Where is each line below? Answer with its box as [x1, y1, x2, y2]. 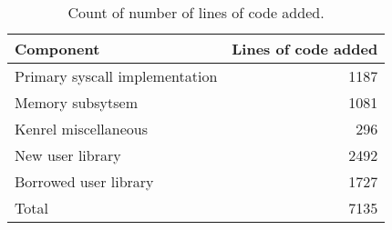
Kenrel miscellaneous [15, 118, 148, 139]
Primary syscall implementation [15, 65, 218, 86]
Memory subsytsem [15, 92, 138, 113]
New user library [15, 145, 121, 165]
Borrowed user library [15, 171, 154, 192]
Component [15, 38, 100, 59]
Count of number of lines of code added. [67, 2, 325, 23]
